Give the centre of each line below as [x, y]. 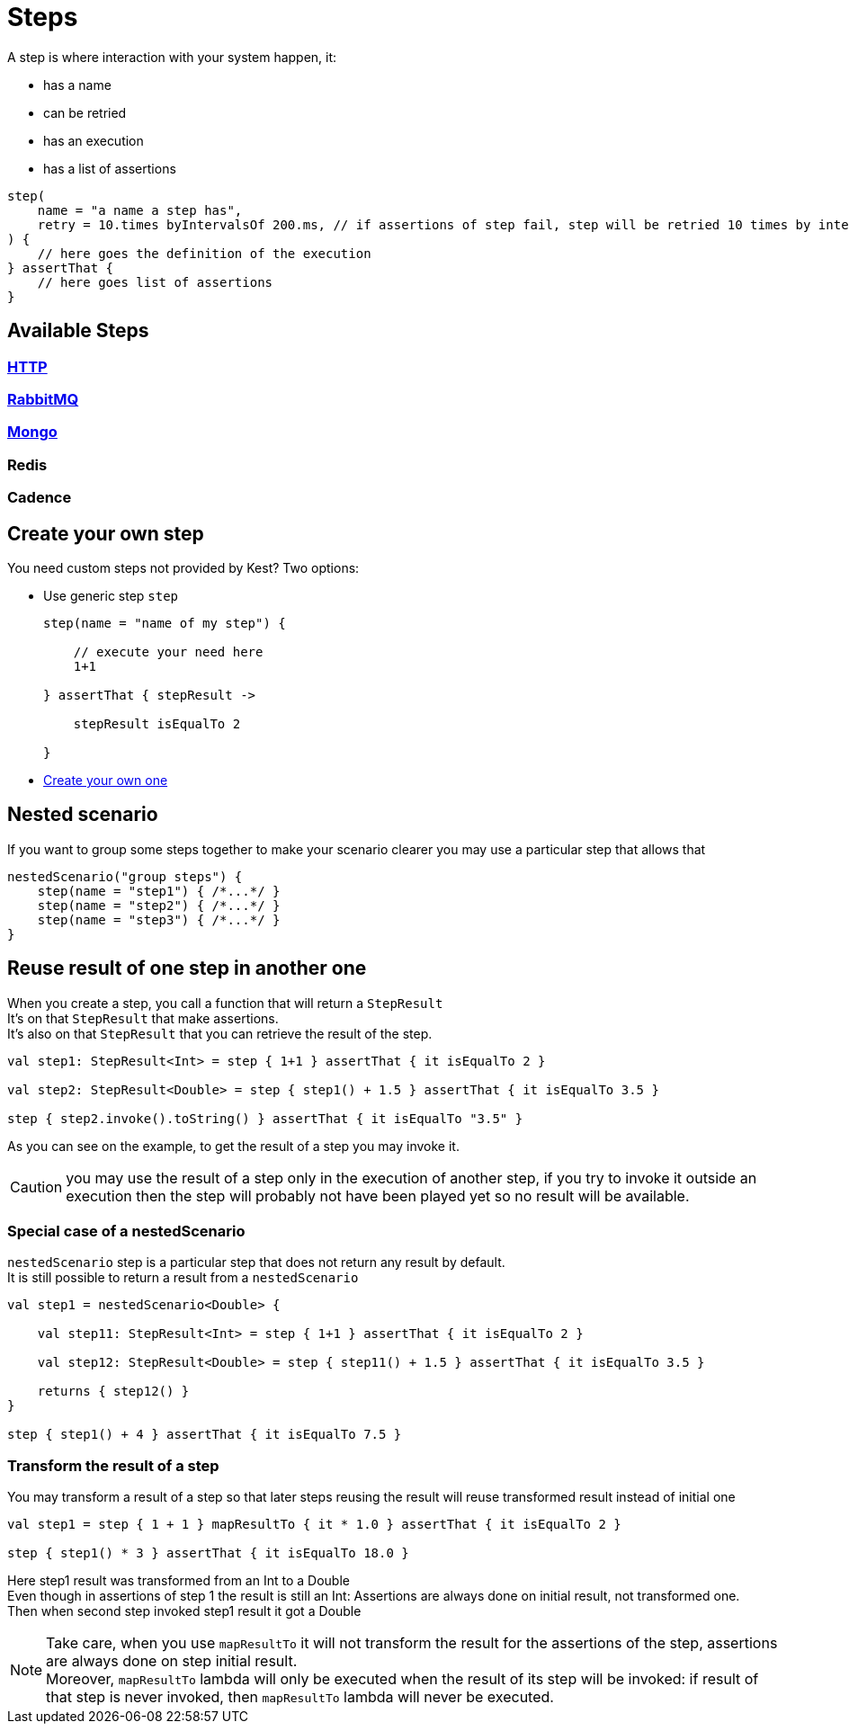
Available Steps [78, 331]
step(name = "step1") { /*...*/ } [159, 891]
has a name [77, 85]
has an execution [94, 140]
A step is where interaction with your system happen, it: [172, 57]
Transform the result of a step [113, 1465]
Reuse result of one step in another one [187, 968]
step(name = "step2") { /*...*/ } [159, 905]
